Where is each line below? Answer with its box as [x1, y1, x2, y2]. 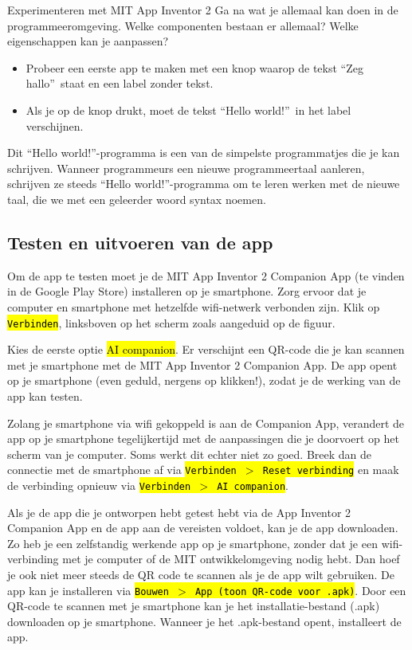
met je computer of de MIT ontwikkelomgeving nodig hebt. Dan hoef [62, 550, 400, 567]
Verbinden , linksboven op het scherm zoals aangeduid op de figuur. [7, 314, 335, 331]
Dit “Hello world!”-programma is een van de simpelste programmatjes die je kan [7, 144, 400, 161]
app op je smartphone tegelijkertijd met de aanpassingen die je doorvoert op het [7, 430, 399, 447]
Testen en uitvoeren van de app [7, 229, 273, 254]
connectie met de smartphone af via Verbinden [7, 461, 237, 478]
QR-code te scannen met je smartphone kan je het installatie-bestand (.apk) [7, 597, 380, 614]
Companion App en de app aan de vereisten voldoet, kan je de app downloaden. [7, 519, 398, 536]
